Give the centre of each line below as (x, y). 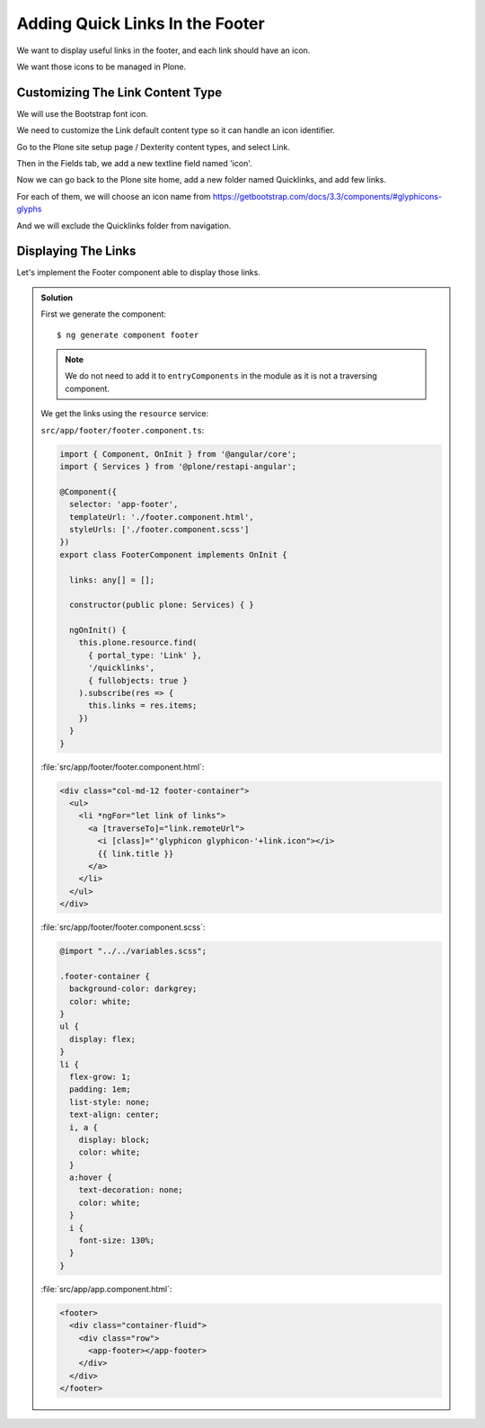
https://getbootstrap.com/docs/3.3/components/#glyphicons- (327, 196)
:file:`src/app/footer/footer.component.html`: (123, 767)
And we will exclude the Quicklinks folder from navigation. (124, 226)
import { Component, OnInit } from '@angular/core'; (178, 454)
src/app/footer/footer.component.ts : (123, 430)
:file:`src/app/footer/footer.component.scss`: (123, 927)
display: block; (114, 1139)
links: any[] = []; (112, 580)
